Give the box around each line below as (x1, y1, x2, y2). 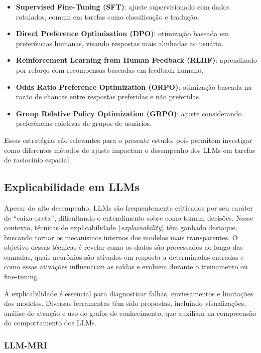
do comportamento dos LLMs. (4, 317, 97, 328)
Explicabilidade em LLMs (4, 179, 140, 195)
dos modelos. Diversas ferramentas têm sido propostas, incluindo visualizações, (4, 298, 246, 308)
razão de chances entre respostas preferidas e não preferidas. (16, 91, 201, 102)
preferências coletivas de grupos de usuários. (16, 118, 152, 128)
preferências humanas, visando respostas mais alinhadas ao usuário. (16, 38, 223, 48)
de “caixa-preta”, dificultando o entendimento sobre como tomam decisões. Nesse (4, 212, 253, 223)
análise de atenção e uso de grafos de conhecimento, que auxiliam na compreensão (4, 307, 256, 318)
